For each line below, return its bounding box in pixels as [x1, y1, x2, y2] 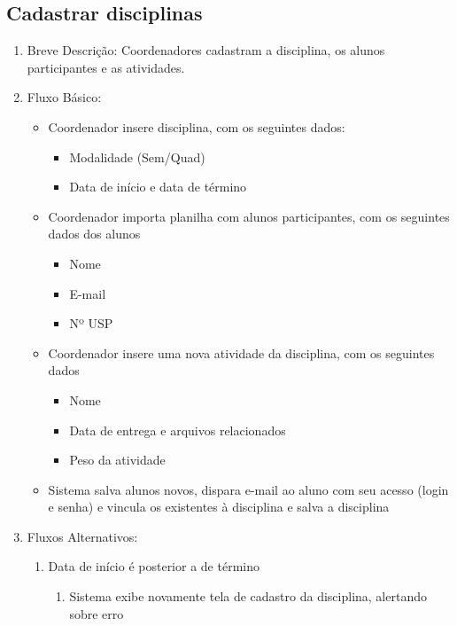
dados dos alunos [48, 224, 141, 243]
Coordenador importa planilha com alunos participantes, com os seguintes [48, 207, 450, 225]
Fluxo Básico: [27, 88, 102, 106]
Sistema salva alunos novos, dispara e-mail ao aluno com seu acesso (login [48, 480, 449, 498]
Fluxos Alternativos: [27, 527, 138, 545]
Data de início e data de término [69, 177, 247, 196]
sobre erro [69, 604, 124, 622]
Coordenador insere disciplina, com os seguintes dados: [48, 117, 345, 136]
